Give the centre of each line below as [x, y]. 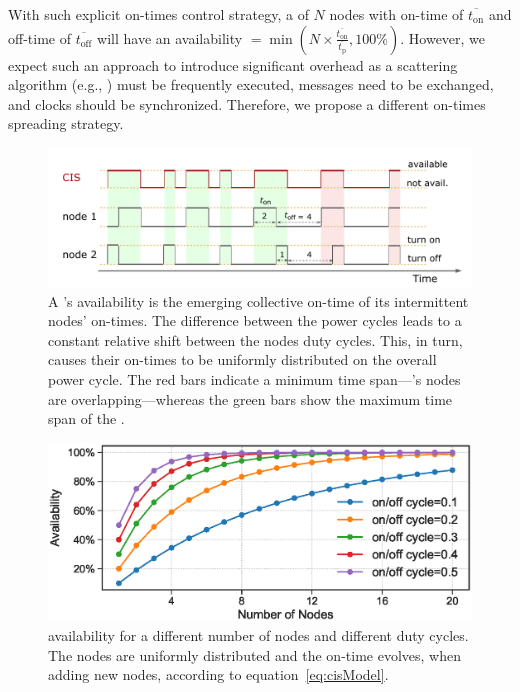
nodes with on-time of [396, 14]
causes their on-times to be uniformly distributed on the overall [242, 359]
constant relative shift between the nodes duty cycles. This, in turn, [255, 339]
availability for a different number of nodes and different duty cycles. [258, 635]
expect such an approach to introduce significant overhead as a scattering [233, 64]
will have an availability [170, 37]
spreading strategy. [66, 123]
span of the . [86, 418]
